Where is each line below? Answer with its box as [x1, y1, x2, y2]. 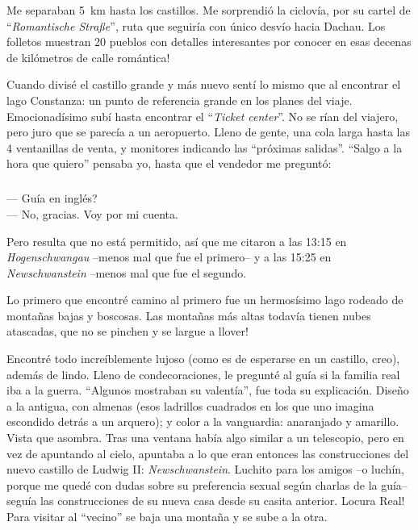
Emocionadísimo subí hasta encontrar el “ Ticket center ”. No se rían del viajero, [6, 107, 399, 124]
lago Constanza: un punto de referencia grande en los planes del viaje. [6, 91, 353, 108]
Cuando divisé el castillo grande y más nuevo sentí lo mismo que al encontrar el [6, 76, 401, 93]
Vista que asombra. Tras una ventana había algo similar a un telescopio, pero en [6, 429, 404, 446]
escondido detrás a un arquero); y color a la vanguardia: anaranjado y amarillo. [6, 413, 399, 430]
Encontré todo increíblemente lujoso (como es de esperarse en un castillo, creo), [6, 350, 400, 367]
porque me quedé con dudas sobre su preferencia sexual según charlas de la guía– [6, 476, 408, 493]
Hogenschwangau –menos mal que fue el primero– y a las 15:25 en [6, 248, 332, 265]
